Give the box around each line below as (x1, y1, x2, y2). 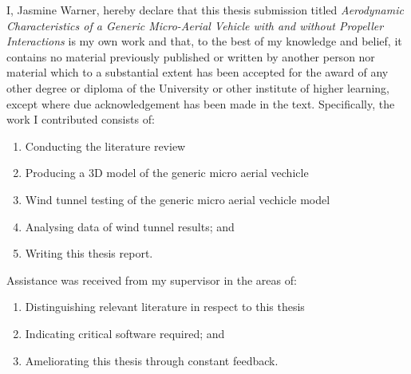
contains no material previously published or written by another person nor (6, 48, 375, 65)
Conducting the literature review (25, 137, 186, 154)
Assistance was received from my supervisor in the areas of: (6, 271, 297, 288)
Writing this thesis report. (25, 245, 153, 262)
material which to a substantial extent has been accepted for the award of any (6, 64, 389, 81)
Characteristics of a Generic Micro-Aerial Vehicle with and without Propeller (6, 17, 384, 33)
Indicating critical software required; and (25, 325, 225, 341)
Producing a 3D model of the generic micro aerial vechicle (25, 164, 309, 181)
